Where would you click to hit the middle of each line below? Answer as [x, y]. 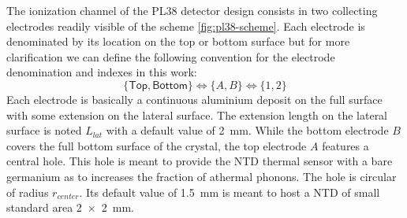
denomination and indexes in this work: [102, 72]
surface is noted [44, 130]
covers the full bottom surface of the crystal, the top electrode [157, 145]
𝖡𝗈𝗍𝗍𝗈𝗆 [170, 85]
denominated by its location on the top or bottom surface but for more [178, 41]
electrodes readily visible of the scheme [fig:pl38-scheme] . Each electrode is [186, 26]
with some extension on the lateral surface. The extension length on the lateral [197, 115]
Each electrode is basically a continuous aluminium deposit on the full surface [194, 99]
